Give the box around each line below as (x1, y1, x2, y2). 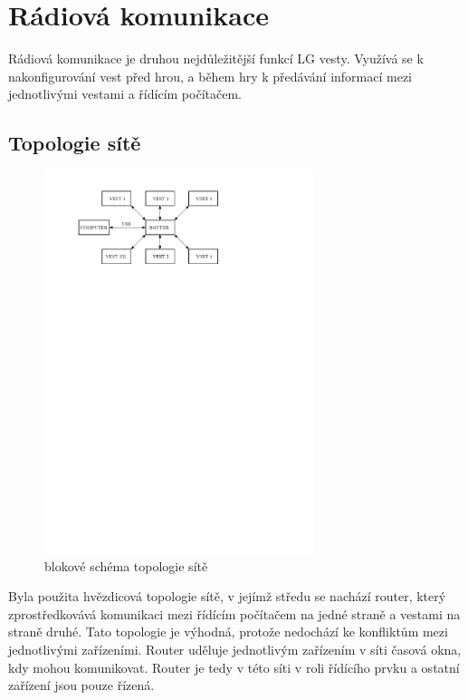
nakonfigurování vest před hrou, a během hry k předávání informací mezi (8, 66, 413, 85)
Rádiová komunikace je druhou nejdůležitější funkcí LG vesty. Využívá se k (8, 49, 424, 68)
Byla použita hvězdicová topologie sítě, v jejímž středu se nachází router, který (8, 587, 446, 606)
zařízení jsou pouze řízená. (8, 676, 155, 695)
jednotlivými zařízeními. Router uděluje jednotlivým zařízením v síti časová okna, (8, 640, 462, 659)
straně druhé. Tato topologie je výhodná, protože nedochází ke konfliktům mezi (8, 622, 448, 641)
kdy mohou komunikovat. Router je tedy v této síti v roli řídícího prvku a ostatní (8, 657, 460, 676)
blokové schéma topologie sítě (44, 556, 208, 575)
